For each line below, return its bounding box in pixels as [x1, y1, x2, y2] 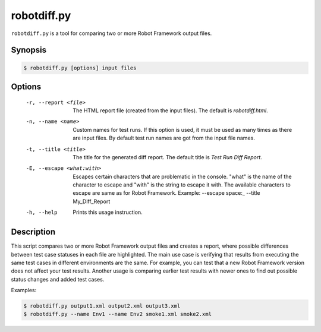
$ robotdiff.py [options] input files [23, 64, 137, 71]
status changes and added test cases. [11, 276, 105, 283]
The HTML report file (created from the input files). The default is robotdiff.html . [73, 107, 268, 114]
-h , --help [26, 209, 58, 216]
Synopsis [11, 45, 47, 55]
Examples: [11, 287, 37, 294]
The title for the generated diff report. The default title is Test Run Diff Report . [73, 153, 263, 160]
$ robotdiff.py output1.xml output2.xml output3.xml [23, 303, 181, 309]
